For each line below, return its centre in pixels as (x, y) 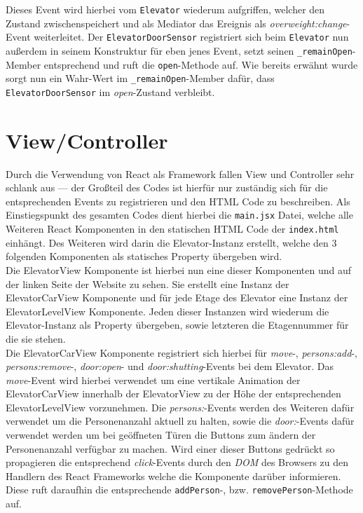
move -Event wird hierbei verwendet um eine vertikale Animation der (153, 379)
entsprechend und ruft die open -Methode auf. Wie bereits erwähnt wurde (201, 64)
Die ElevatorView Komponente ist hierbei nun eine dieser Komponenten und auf (179, 269)
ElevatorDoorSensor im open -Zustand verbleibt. (110, 91)
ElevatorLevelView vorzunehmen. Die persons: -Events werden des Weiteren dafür (180, 407)
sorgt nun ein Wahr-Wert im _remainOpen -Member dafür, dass (140, 78)
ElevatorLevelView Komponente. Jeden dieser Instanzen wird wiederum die (167, 311)
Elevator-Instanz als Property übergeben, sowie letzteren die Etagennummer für (177, 325)
